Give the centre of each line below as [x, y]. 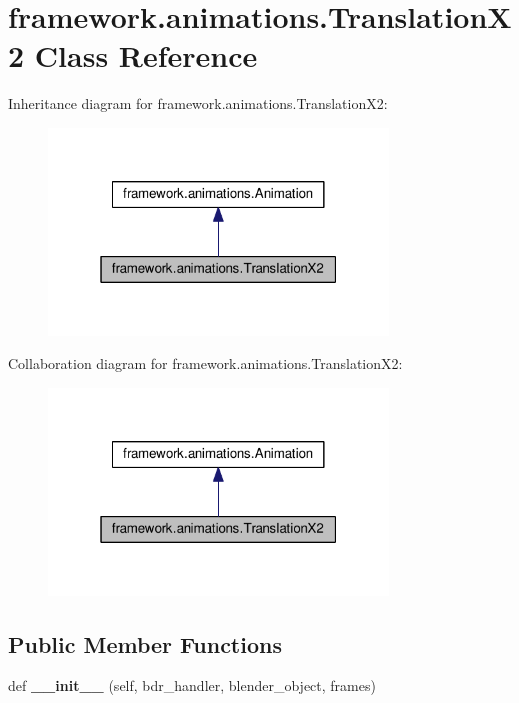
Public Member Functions [145, 643]
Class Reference [146, 55]
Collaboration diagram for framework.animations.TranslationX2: [205, 363]
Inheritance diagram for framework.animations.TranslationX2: [198, 103]
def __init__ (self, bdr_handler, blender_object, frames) [192, 685]
